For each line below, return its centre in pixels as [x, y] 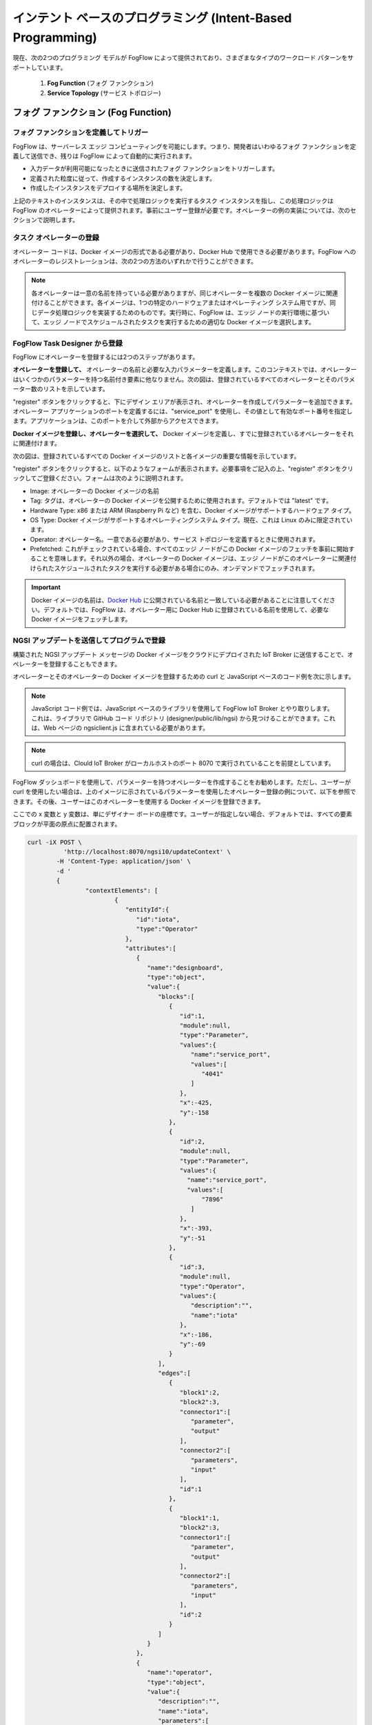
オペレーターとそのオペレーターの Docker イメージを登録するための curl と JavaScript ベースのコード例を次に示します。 [184, 677]
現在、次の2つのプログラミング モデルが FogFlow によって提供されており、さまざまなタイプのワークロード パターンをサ [183, 58]
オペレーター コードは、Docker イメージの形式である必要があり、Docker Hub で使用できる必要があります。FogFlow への [184, 251]
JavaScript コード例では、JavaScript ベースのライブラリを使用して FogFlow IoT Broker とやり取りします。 [183, 709]
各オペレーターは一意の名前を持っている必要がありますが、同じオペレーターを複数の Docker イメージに [179, 293]
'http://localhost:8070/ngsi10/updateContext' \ [147, 852]
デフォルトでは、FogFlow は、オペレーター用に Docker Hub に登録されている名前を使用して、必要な [186, 610]
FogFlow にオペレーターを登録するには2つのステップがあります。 [106, 357]
